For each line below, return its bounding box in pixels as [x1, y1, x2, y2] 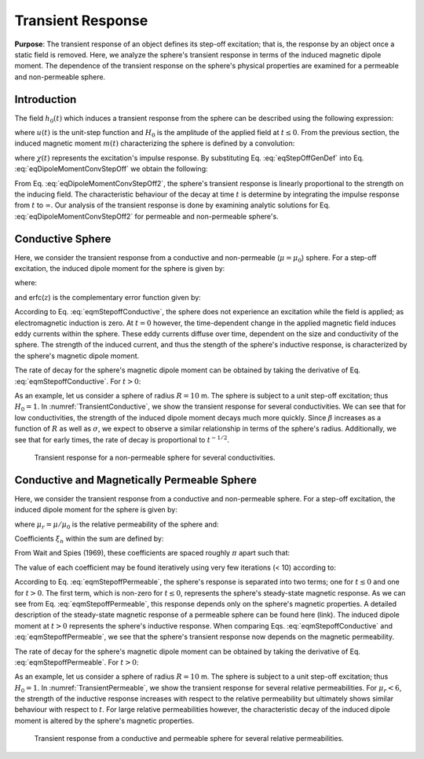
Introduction [14, 93, 77, 106]
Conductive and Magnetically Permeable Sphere [14, 473, 257, 486]
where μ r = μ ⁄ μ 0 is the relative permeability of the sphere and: [14, 519, 219, 530]
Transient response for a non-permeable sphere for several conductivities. [34, 453, 276, 462]
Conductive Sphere [14, 232, 111, 245]
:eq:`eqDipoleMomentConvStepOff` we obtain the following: [14, 164, 208, 174]
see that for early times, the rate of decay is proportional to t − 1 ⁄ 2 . [14, 434, 230, 444]
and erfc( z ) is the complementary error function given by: [14, 292, 202, 302]
